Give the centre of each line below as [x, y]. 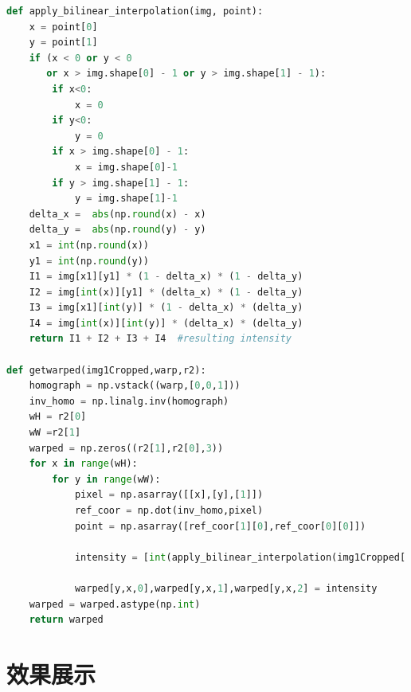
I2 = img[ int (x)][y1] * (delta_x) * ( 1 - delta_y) [166, 292]
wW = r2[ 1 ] [55, 433]
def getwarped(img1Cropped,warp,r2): [106, 370]
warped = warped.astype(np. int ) [115, 604]
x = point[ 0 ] [63, 27]
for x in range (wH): [83, 464]
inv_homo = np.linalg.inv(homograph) [129, 401]
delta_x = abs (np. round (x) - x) [117, 214]
